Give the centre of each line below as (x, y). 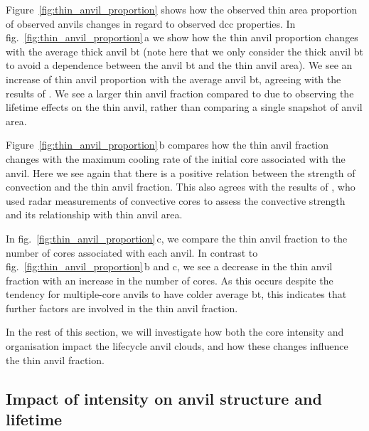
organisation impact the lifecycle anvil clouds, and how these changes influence (177, 346)
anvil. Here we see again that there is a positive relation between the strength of (181, 172)
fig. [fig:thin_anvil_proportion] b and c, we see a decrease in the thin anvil (169, 266)
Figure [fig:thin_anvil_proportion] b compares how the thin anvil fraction (167, 145)
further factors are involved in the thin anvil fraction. (122, 308)
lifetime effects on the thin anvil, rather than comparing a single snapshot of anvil (184, 107)
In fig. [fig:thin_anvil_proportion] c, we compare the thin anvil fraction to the (177, 238)
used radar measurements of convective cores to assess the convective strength (176, 200)
